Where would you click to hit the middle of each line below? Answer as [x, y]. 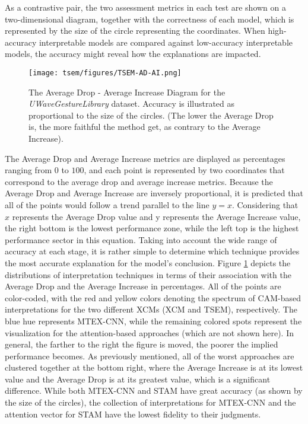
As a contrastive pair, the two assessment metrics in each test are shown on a [146, 7]
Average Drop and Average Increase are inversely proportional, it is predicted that [154, 193]
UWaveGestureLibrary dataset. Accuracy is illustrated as [132, 103]
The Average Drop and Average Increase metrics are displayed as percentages [145, 158]
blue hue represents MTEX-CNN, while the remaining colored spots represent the [153, 321]
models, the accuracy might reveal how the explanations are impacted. [133, 54]
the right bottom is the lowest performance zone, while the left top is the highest [152, 228]
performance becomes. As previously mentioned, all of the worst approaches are [150, 356]
